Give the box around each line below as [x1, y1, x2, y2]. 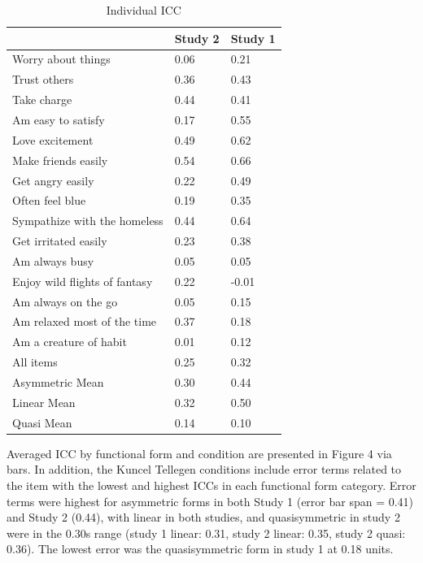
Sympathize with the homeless [12, 212, 164, 229]
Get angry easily [12, 171, 94, 188]
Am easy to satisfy [12, 110, 105, 128]
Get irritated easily [12, 232, 107, 249]
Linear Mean [12, 393, 76, 410]
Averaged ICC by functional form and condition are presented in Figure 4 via [7, 444, 392, 461]
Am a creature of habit [12, 333, 127, 350]
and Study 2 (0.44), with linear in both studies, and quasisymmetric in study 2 [7, 509, 400, 526]
